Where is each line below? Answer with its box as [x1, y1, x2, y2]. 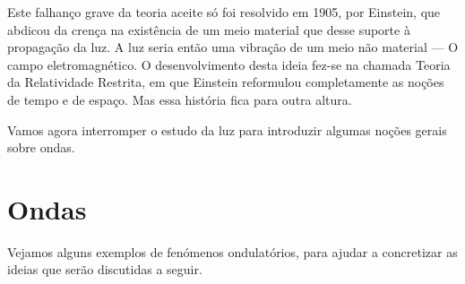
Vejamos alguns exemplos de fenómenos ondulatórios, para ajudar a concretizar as [7, 242, 458, 261]
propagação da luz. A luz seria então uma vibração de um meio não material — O [7, 38, 459, 56]
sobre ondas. [7, 138, 75, 157]
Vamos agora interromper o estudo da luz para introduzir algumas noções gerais [7, 120, 447, 139]
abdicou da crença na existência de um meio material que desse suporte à [7, 20, 410, 39]
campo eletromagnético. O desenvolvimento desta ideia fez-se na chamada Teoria [7, 55, 451, 73]
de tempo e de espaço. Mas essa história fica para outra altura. [7, 90, 352, 108]
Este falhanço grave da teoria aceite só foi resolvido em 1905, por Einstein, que [7, 3, 441, 21]
